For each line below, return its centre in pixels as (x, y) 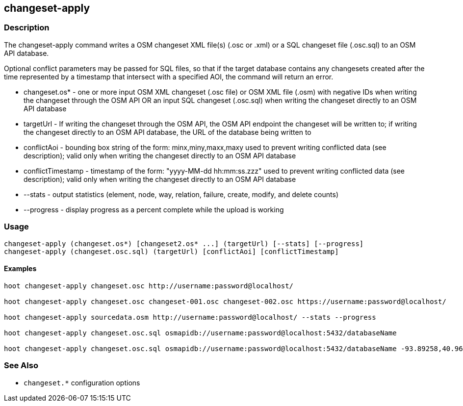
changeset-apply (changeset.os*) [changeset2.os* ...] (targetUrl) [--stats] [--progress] (184, 243)
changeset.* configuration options (82, 382)
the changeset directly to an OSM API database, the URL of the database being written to (167, 132)
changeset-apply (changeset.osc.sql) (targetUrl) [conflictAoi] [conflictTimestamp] (171, 251)
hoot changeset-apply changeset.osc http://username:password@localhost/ (149, 286)
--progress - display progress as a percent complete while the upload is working (154, 209)
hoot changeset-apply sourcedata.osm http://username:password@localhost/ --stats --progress (190, 317)
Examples (20, 269)
